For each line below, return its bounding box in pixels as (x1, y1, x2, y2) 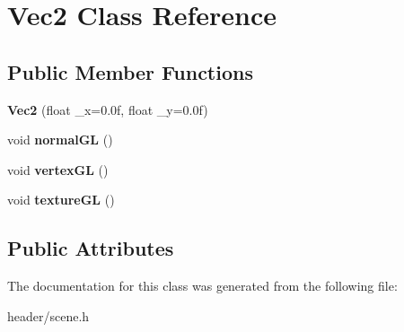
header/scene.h (7, 306, 90, 325)
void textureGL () (7, 190, 115, 209)
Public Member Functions (7, 57, 253, 85)
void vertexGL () (7, 160, 109, 179)
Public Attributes (7, 234, 174, 262)
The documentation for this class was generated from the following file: (7, 276, 398, 295)
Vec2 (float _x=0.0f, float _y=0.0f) (7, 100, 208, 118)
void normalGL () (7, 130, 113, 149)
